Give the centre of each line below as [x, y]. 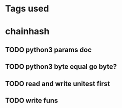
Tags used [27, 9]
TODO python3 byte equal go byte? [61, 67]
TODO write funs [32, 100]
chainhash [27, 32]
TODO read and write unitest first [58, 83]
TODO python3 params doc [49, 50]
